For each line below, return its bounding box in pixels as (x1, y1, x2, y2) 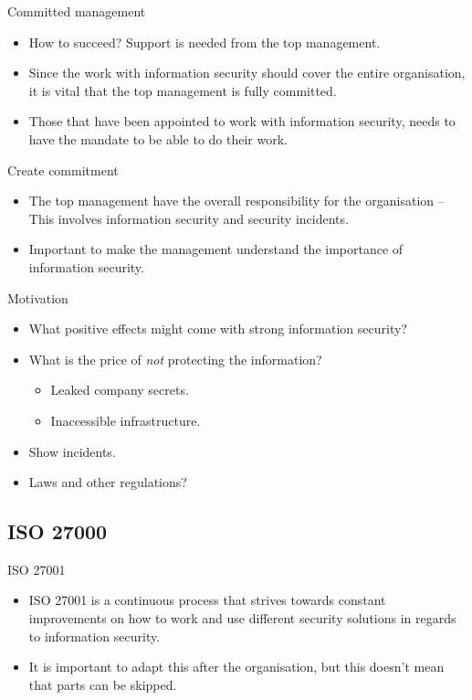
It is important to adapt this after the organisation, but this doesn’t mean (28, 657, 445, 676)
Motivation (7, 288, 68, 307)
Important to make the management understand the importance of (28, 239, 404, 259)
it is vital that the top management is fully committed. (28, 80, 337, 100)
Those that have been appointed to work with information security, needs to (28, 111, 456, 131)
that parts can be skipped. (28, 674, 177, 694)
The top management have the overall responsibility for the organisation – (28, 191, 445, 210)
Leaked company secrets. (50, 380, 189, 399)
